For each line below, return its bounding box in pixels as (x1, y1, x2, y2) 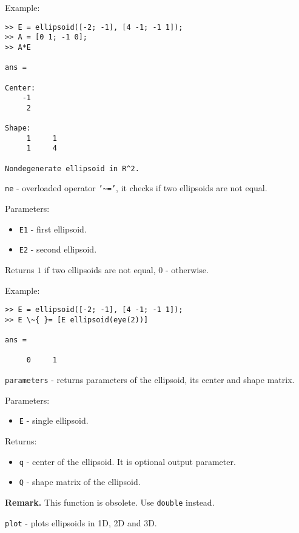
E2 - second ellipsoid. (19, 243, 97, 256)
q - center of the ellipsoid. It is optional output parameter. (19, 455, 236, 467)
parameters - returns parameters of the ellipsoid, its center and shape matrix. (5, 373, 295, 386)
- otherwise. (165, 263, 209, 276)
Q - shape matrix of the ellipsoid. (19, 475, 141, 488)
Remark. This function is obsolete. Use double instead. (5, 495, 215, 508)
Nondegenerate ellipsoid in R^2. (5, 164, 139, 173)
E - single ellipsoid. (19, 414, 89, 427)
